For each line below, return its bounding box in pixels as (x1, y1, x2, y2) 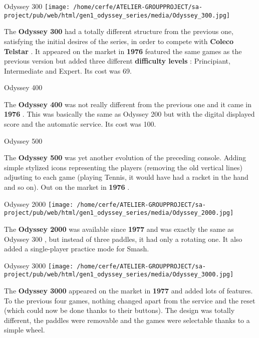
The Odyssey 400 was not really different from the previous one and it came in (4, 99, 251, 109)
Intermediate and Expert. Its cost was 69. (4, 65, 132, 76)
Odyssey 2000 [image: (4, 198, 74, 209)
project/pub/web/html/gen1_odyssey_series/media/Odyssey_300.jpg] (4, 12, 230, 19)
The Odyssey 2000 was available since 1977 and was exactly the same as (4, 223, 234, 234)
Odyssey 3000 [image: (4, 260, 74, 270)
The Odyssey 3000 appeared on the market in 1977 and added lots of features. (4, 285, 253, 296)
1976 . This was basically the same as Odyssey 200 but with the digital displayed (4, 109, 255, 119)
